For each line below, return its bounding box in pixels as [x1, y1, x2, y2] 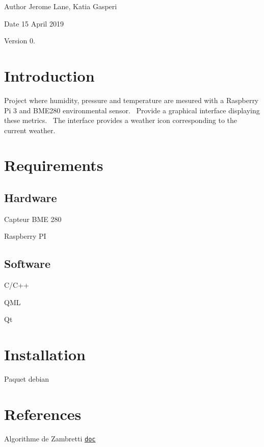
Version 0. [4, 35, 35, 46]
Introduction [4, 65, 95, 86]
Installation [4, 344, 86, 365]
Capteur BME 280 [4, 213, 62, 224]
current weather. [4, 125, 56, 135]
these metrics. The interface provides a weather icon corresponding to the [4, 115, 237, 126]
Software [4, 256, 51, 271]
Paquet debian [4, 374, 49, 384]
